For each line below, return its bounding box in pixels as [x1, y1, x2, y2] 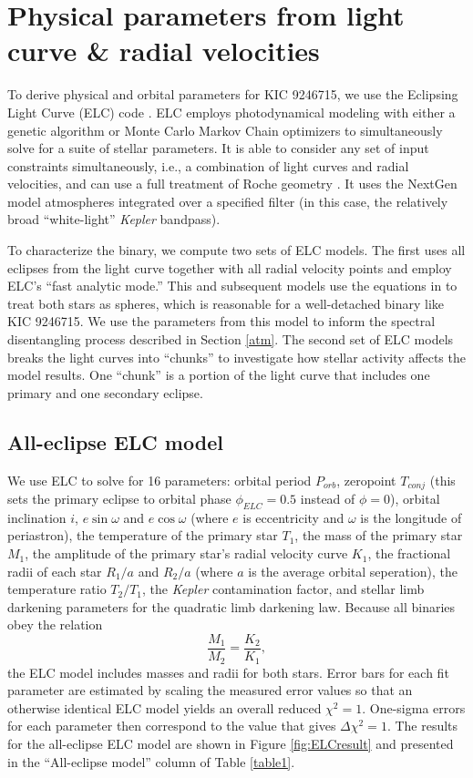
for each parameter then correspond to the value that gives [7, 716, 336, 735]
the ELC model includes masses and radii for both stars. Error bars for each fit [7, 662, 449, 681]
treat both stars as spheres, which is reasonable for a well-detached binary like [7, 293, 445, 312]
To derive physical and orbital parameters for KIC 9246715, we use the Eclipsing [7, 85, 458, 104]
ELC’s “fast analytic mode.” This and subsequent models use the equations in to [7, 276, 458, 295]
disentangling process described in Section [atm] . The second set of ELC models [7, 330, 454, 349]
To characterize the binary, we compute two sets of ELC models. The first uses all [7, 241, 466, 260]
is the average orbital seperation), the [248, 561, 458, 580]
